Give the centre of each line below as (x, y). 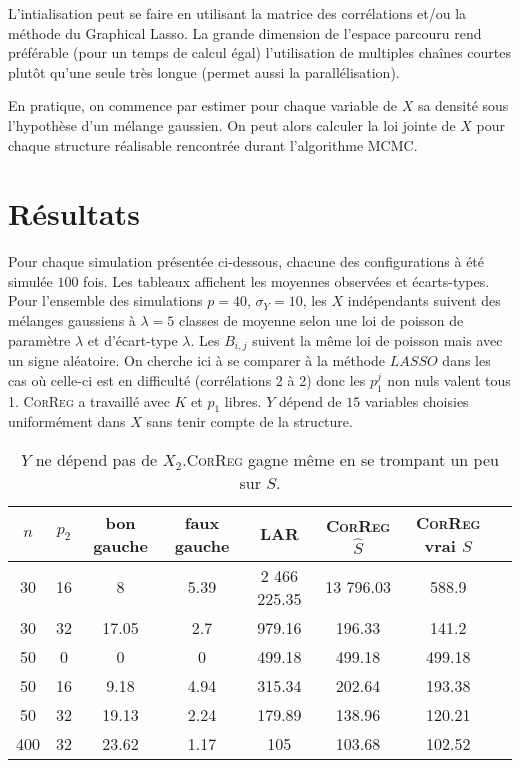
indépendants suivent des (424, 300)
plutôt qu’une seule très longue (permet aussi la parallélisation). (204, 71)
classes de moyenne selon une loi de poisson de (321, 320)
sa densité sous (463, 105)
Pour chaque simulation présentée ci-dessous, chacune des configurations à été (246, 261)
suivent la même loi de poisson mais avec (377, 339)
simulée (30, 280)
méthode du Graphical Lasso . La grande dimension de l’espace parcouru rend (245, 32)
